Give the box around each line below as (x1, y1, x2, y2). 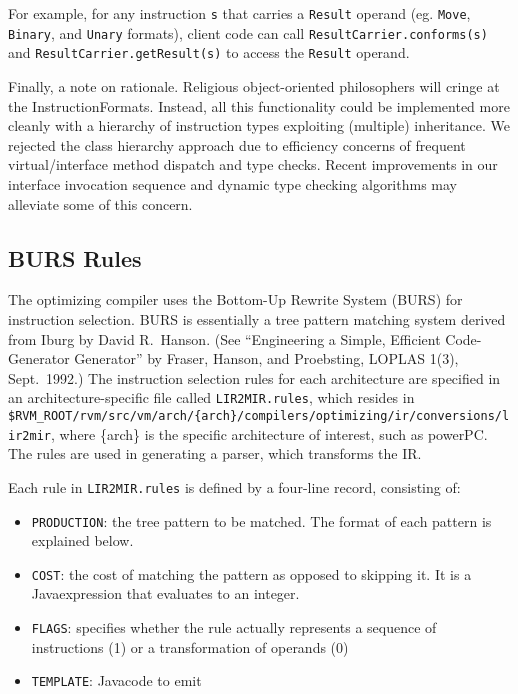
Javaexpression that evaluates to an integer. (31, 583, 300, 604)
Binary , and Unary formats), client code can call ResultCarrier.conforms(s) (8, 22, 488, 43)
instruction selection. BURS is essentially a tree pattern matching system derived (8, 308, 506, 329)
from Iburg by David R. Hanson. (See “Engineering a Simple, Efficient (8, 328, 441, 349)
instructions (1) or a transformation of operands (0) (31, 636, 349, 657)
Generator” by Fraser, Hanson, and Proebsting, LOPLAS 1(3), (74, 348, 459, 369)
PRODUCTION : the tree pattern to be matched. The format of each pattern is (31, 510, 492, 531)
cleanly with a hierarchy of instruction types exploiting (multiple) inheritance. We (8, 115, 511, 136)
